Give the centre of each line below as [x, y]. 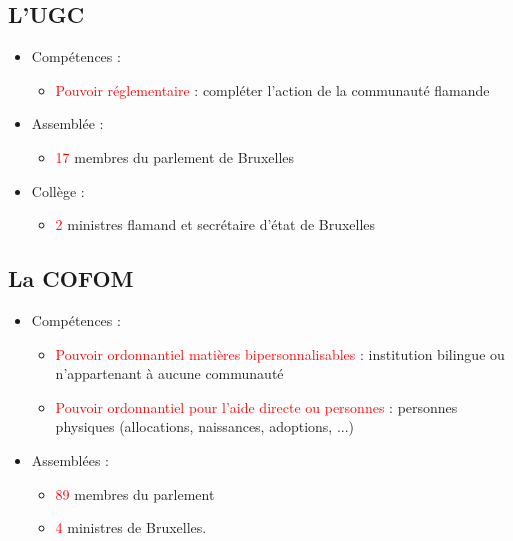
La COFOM [71, 278]
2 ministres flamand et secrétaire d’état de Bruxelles [215, 224]
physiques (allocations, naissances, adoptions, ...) [205, 426]
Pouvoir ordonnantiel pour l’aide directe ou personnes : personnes [256, 406]
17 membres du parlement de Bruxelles [175, 156]
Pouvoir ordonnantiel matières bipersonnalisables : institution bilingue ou [280, 353]
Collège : [58, 190]
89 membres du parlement [135, 493]
